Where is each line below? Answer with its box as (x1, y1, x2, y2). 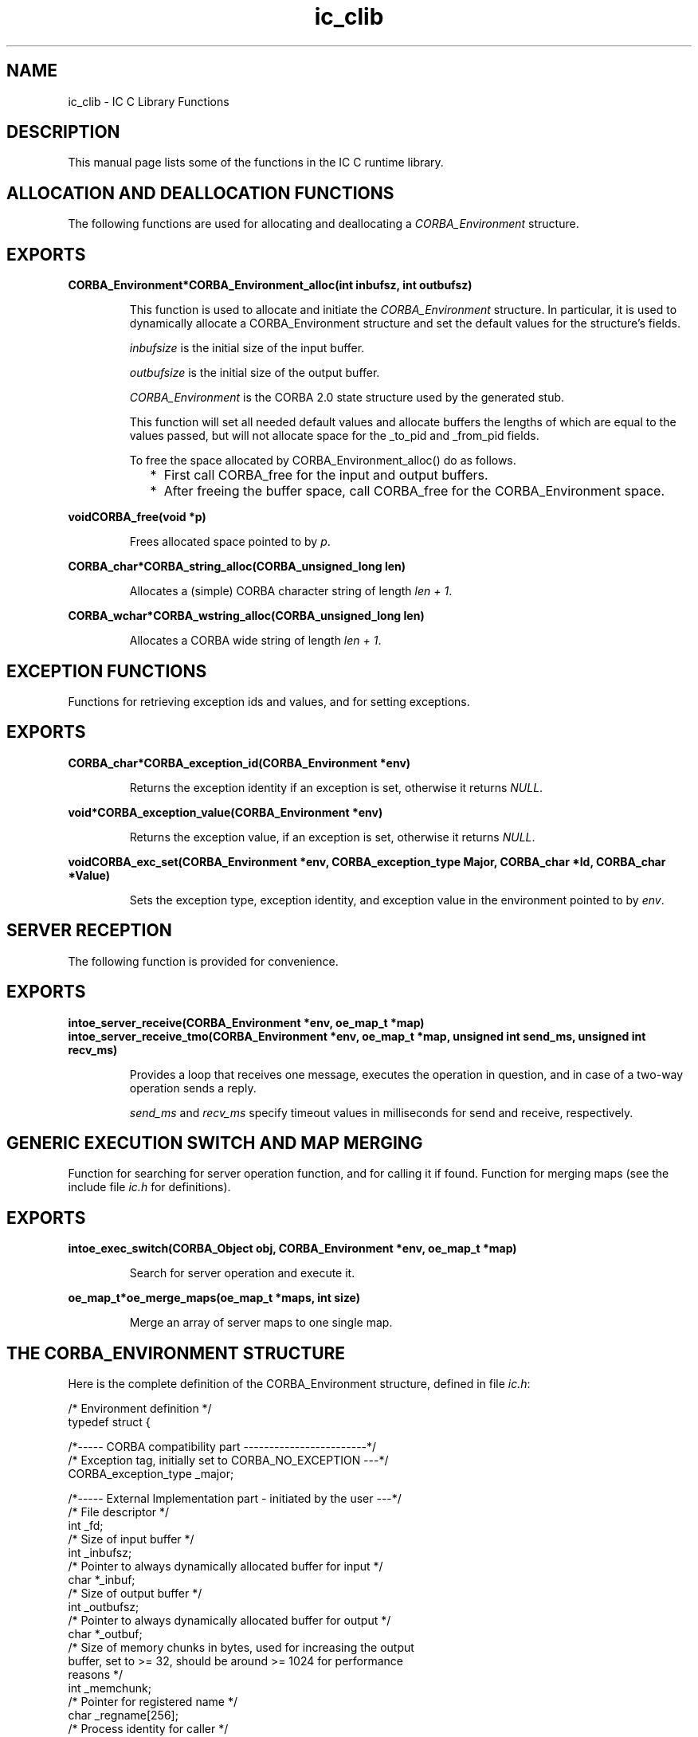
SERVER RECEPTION (6, 920, 172, 941)
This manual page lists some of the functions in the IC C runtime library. (68, 155, 444, 170)
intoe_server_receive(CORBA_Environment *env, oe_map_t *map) (68, 1015, 425, 1029)
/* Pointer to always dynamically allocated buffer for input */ (68, 1559, 383, 1574)
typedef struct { (68, 1415, 151, 1429)
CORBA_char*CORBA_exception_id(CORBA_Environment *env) (68, 755, 411, 770)
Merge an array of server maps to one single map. (129, 1315, 393, 1330)
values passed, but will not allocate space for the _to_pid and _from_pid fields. (129, 429, 539, 443)
